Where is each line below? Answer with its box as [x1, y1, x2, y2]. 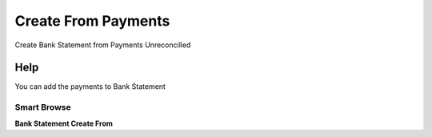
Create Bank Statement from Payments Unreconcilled [14, 40, 191, 50]
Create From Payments [14, 12, 170, 30]
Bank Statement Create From [14, 119, 114, 128]
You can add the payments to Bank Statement [14, 82, 166, 91]
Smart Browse [14, 102, 71, 113]
